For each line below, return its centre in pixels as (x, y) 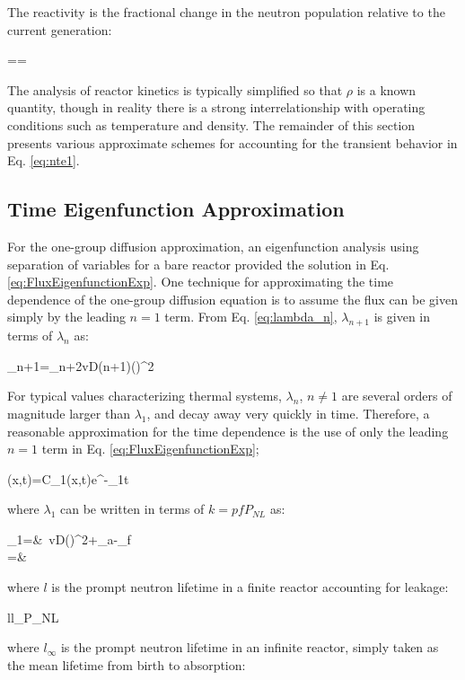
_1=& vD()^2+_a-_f (69, 539)
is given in (402, 317)
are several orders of (397, 396)
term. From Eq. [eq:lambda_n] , (251, 317)
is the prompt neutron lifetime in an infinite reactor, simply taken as (250, 647)
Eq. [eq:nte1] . (44, 160)
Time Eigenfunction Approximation (176, 209)
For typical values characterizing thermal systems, (145, 396)
